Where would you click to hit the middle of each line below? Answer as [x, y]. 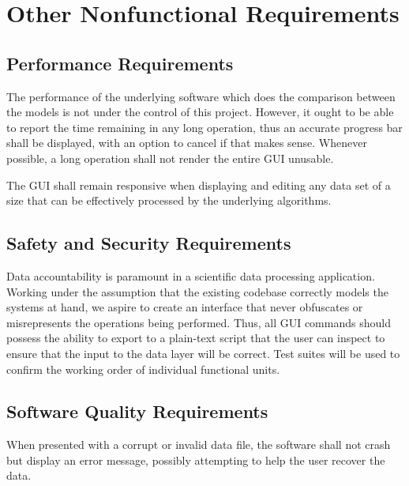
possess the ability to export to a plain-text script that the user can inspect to [196, 338]
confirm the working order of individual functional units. [143, 369]
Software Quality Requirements [137, 411]
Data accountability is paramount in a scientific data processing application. [191, 275]
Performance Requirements [120, 63]
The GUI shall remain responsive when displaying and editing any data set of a [199, 185]
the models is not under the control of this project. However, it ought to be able [200, 112]
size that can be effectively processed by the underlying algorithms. [169, 200]
